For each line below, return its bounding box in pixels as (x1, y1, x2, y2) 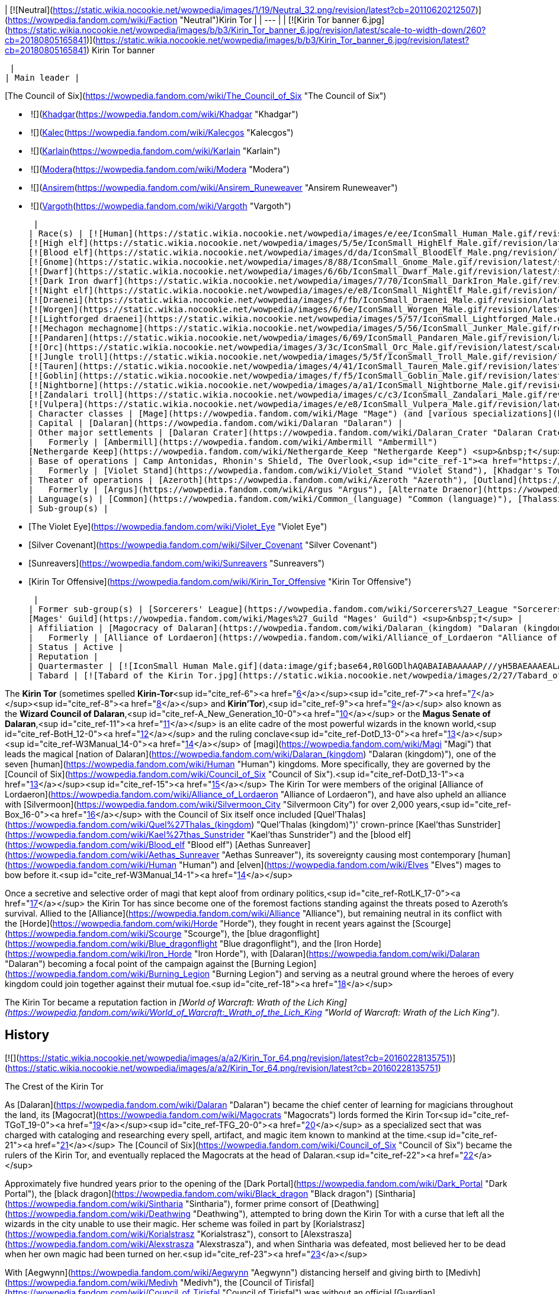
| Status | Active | (28, 642, 124, 652)
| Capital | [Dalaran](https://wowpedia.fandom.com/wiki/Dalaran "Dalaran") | (28, 418, 403, 428)
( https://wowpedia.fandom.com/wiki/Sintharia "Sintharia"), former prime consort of (5, 1198, 329, 1209)
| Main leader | (5, 73, 80, 82)
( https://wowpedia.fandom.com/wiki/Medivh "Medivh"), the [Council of (5, 1277, 282, 1287)
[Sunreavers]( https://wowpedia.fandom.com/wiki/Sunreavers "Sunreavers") (28, 558, 325, 568)
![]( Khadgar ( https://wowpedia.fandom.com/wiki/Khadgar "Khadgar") (30, 109, 298, 119)
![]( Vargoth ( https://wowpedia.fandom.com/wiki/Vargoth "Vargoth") (30, 201, 291, 211)
